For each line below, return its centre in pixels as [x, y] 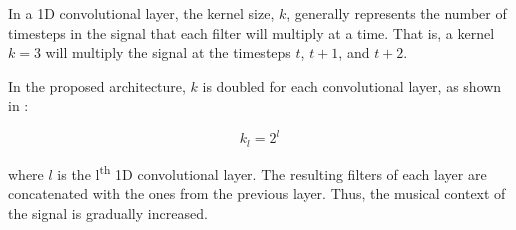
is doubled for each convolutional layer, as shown [352, 85]
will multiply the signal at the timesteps [168, 52]
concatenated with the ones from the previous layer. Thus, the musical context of [257, 193]
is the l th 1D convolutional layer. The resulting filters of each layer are [272, 172]
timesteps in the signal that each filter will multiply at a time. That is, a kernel [251, 32]
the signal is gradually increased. [108, 212]
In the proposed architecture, [97, 85]
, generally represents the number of [396, 13]
